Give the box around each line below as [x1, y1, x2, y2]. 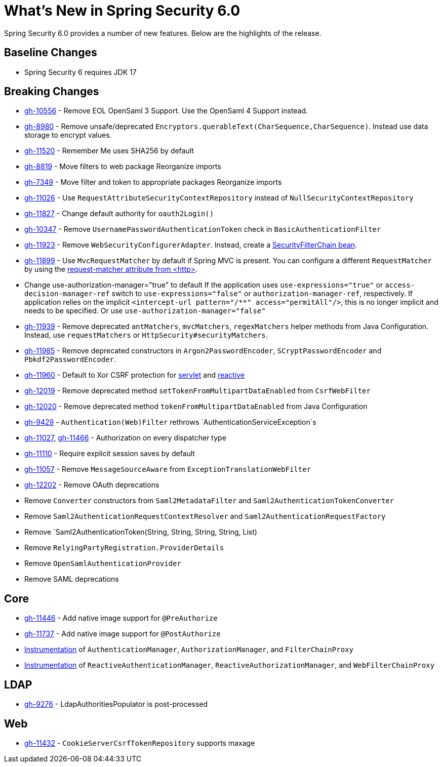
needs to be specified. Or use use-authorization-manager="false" [24, 306, 266, 315]
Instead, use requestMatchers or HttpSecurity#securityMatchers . [24, 331, 268, 340]
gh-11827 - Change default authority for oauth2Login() [24, 209, 214, 218]
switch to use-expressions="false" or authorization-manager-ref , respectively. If [111, 289, 413, 298]
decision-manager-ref [24, 290, 110, 298]
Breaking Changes [4, 85, 99, 98]
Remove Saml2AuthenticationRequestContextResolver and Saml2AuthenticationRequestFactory [24, 512, 386, 521]
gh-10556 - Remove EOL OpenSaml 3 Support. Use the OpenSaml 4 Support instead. [24, 106, 308, 115]
